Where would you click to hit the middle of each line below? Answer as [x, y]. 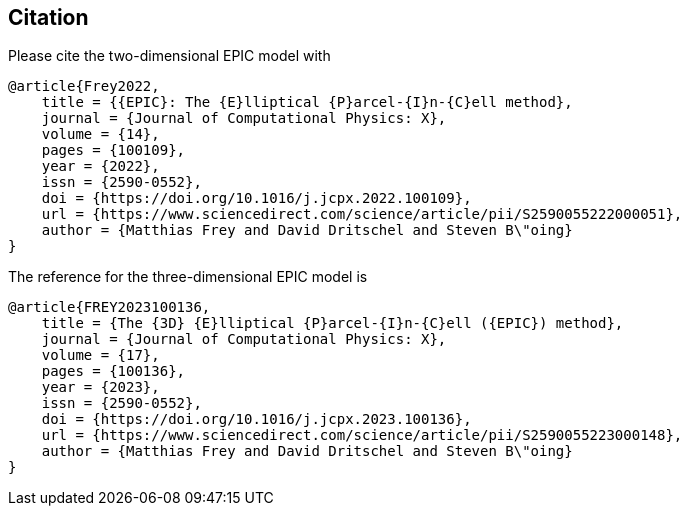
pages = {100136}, [113, 371]
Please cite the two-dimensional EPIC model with [169, 56]
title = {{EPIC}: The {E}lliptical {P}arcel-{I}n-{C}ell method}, [307, 102]
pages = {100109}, [113, 150]
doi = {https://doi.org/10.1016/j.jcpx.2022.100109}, [256, 198]
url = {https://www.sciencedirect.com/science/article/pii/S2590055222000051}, [362, 214]
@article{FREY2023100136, [109, 307]
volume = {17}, [100, 355]
